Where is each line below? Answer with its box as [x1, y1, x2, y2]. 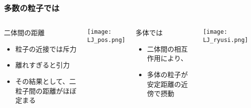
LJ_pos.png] [87, 36, 125, 43]
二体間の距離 [4, 27, 45, 38]
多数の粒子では [4, 1, 60, 13]
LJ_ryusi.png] [203, 36, 249, 43]
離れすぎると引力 [15, 60, 70, 70]
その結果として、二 [15, 76, 76, 86]
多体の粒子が [147, 69, 188, 79]
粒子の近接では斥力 [15, 43, 77, 54]
